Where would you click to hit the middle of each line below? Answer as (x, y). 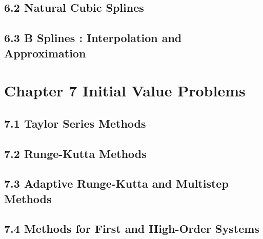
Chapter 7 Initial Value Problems (125, 91)
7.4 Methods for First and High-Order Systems (132, 228)
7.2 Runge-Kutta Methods (75, 153)
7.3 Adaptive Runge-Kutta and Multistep (116, 183)
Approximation (45, 53)
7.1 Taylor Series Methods (75, 123)
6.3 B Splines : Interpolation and (93, 38)
